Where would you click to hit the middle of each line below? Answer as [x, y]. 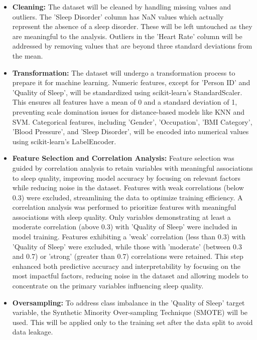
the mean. [28, 55]
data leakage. [33, 332]
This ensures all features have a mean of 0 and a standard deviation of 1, [125, 102]
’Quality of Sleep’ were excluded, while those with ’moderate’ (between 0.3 [127, 246]
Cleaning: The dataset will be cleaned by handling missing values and [121, 7]
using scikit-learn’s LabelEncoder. [64, 141]
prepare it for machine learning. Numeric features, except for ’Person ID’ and [131, 82]
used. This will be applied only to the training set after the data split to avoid [133, 322]
